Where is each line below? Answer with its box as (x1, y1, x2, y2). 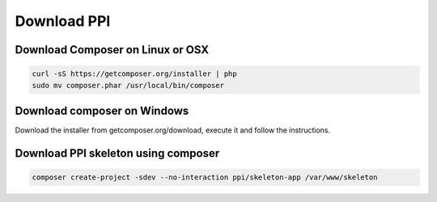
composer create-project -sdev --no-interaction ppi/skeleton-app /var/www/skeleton (32, 173, 378, 182)
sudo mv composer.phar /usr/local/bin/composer (32, 81, 224, 90)
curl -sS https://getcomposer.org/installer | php (32, 69, 238, 78)
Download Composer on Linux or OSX (15, 43, 210, 57)
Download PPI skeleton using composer (15, 146, 220, 160)
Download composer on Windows (15, 103, 189, 117)
